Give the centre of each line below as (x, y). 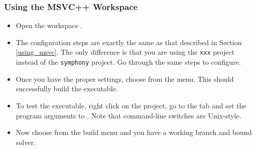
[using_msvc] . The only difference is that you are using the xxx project (125, 52)
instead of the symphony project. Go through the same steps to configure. (128, 62)
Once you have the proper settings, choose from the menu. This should (125, 79)
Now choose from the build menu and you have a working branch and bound (134, 132)
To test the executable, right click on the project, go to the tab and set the (131, 105)
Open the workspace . (49, 25)
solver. (26, 142)
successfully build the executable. (67, 89)
